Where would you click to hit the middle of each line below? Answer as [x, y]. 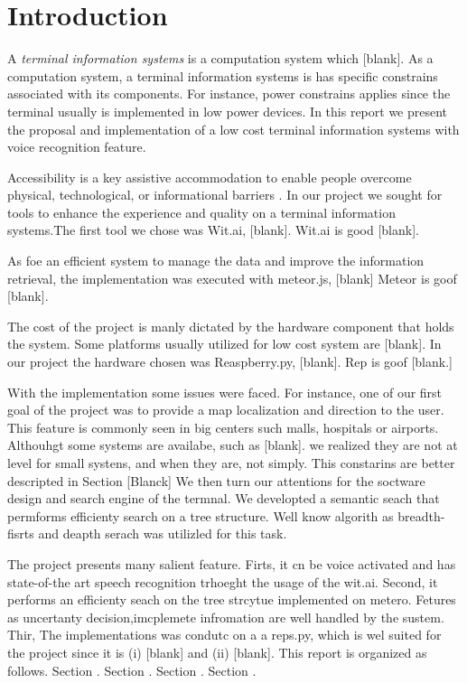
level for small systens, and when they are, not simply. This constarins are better [231, 463]
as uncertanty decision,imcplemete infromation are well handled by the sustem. [226, 617]
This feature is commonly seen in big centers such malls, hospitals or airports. [223, 427]
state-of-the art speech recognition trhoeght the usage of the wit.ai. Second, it [223, 581]
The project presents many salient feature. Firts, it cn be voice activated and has [232, 563]
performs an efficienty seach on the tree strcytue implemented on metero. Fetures [232, 599]
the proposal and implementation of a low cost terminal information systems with [233, 129]
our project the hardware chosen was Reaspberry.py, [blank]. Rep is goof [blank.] [230, 362]
